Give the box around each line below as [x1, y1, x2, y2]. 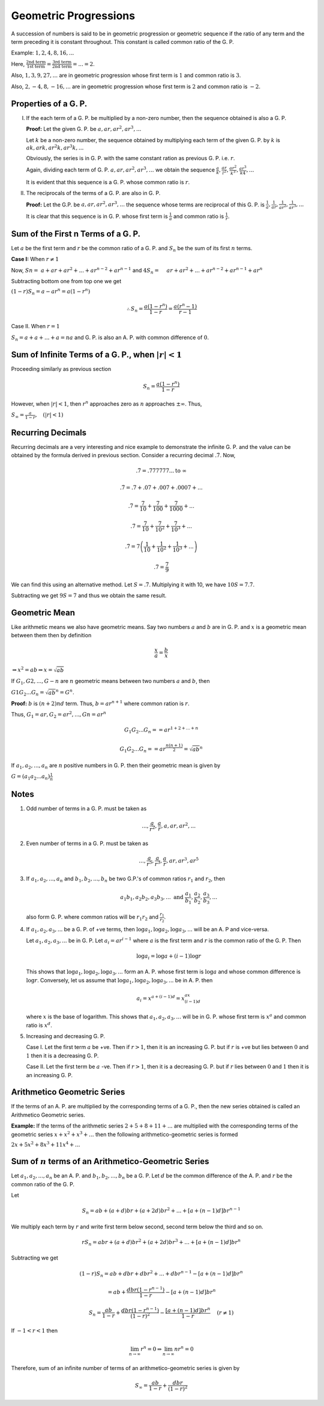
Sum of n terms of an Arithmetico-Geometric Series [11, 1156, 209, 1167]
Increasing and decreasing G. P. [26, 1033, 105, 1040]
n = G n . [55, 688, 74, 695]
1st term [26, 64, 45, 70]
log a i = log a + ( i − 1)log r [136, 952, 202, 961]
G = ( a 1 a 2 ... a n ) [11, 773, 50, 781]
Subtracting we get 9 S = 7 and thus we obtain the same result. [11, 592, 167, 599]
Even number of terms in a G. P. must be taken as [26, 840, 149, 847]
